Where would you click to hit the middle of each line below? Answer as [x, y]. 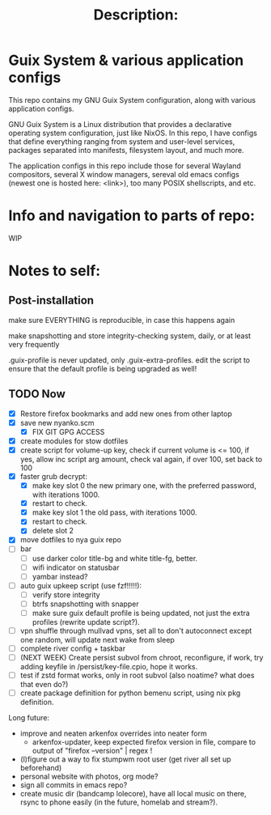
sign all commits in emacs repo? [74, 785]
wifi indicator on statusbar [76, 567]
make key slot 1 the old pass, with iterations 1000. [114, 512]
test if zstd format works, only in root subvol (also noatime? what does [137, 675]
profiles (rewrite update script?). [86, 622]
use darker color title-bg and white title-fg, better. [115, 558]
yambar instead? [60, 576]
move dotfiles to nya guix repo [70, 540]
